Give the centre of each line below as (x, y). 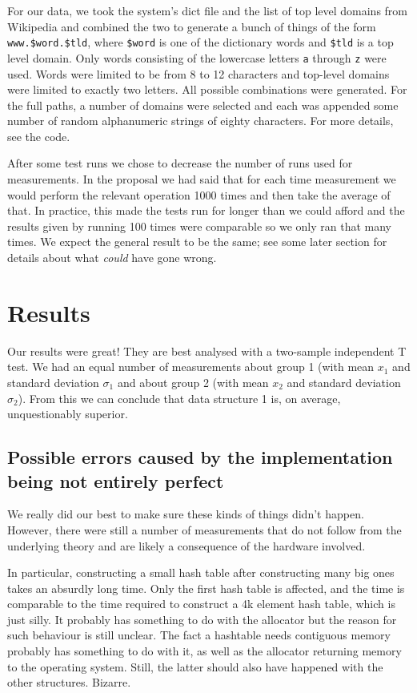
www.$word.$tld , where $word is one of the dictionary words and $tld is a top (200, 42)
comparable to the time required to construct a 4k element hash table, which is (201, 604)
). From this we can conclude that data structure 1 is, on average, (179, 398)
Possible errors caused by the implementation (200, 457)
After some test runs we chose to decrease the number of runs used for (180, 163)
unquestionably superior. (68, 414)
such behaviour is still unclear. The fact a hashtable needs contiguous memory (199, 635)
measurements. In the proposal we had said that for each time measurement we (202, 179)
